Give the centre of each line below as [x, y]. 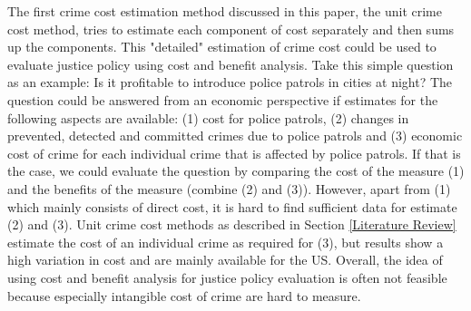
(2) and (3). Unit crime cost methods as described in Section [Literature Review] [232, 224]
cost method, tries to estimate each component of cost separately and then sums [231, 29]
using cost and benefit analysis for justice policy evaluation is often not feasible [227, 277]
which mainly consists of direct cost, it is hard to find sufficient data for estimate [232, 206]
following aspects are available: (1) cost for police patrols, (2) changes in [208, 117]
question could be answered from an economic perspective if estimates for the [223, 99]
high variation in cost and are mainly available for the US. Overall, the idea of [225, 260]
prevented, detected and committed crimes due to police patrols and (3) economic [235, 136]
